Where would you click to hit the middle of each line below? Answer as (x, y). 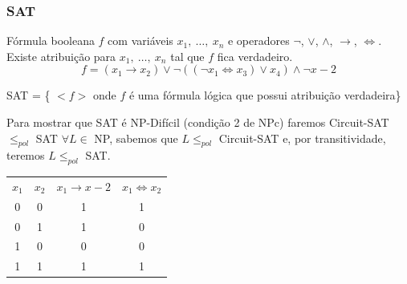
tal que (187, 56)
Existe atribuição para (61, 56)
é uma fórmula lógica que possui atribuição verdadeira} (265, 95)
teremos (26, 155)
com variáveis (140, 41)
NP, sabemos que (136, 138)
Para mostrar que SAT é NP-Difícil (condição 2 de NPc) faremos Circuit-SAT (198, 122)
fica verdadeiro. (255, 56)
